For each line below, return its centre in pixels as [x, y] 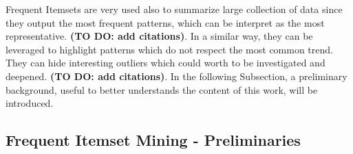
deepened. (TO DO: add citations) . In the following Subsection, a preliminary [176, 76]
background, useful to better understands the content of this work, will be [162, 89]
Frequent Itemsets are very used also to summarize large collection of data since [174, 9]
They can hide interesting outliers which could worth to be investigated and [165, 63]
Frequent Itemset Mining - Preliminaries [153, 140]
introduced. [30, 103]
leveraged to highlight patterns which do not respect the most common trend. [169, 49]
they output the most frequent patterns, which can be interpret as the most [165, 22]
